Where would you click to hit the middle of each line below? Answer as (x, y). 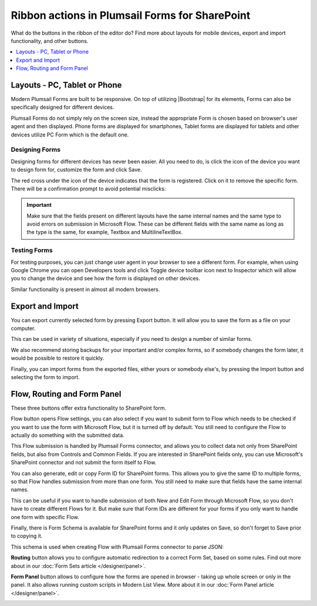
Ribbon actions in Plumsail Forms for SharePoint (131, 15)
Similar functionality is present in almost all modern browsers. (85, 289)
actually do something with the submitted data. (68, 436)
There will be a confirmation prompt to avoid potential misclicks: (88, 189)
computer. (23, 329)
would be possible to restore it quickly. (58, 358)
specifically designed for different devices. (63, 107)
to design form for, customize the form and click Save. (76, 170)
